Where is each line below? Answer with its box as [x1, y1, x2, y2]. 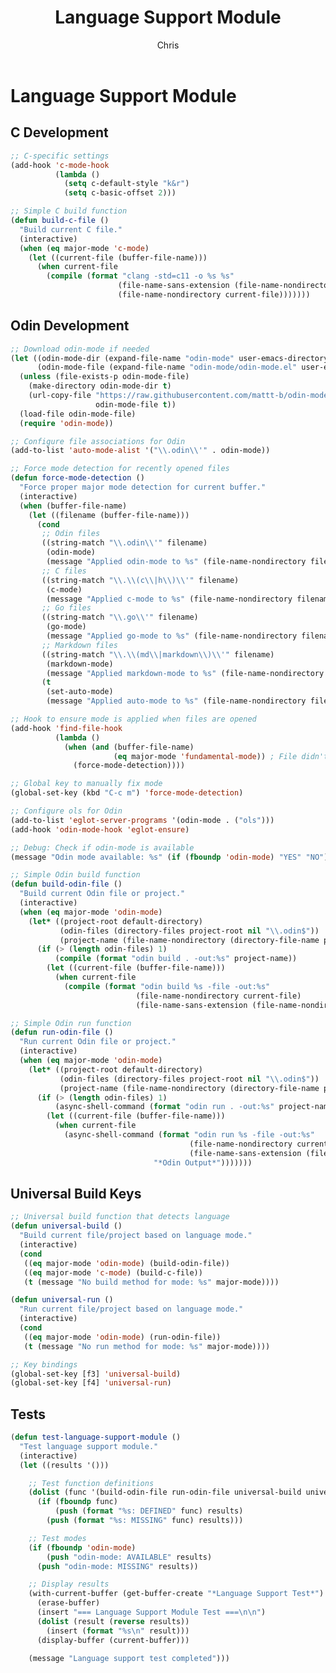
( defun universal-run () [10, 1295, 114, 1305]
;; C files [41, 566, 87, 576]
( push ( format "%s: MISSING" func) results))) [46, 1516, 244, 1526]
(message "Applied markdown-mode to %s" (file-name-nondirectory [46, 668, 325, 678]
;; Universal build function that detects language [10, 1212, 230, 1222]
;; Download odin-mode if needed [10, 344, 150, 354]
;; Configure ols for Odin [10, 806, 123, 816]
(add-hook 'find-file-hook [10, 723, 123, 733]
